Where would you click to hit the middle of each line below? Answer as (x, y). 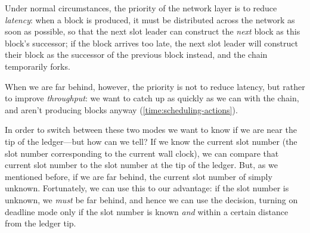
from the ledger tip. (41, 223)
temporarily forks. (38, 66)
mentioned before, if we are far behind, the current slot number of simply (139, 176)
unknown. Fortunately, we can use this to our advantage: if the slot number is (147, 188)
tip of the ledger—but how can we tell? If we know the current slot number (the (151, 141)
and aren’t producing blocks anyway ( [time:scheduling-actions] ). (121, 109)
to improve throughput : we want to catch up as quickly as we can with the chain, (152, 98)
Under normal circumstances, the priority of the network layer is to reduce (141, 8)
